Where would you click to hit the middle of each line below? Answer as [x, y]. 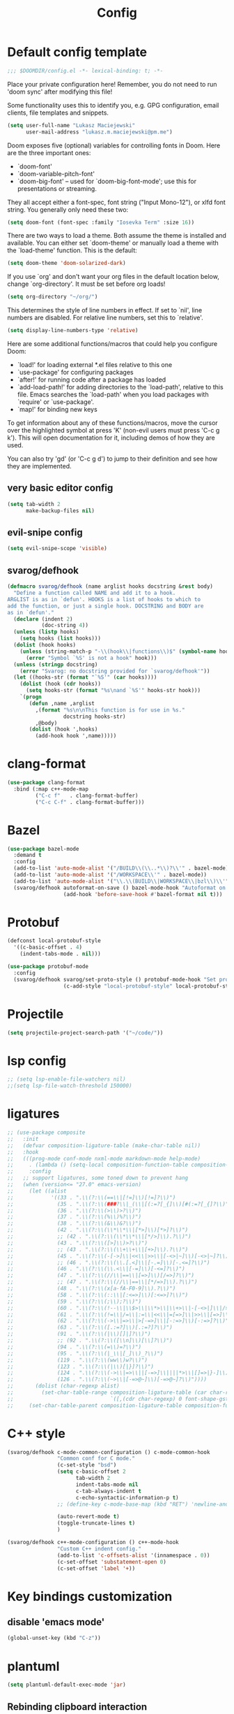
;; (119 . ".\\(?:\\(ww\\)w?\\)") [78, 1360]
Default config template [77, 52]
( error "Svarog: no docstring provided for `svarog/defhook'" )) [115, 671]
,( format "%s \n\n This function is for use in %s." [110, 710]
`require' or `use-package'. [56, 402]
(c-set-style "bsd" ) [87, 1465]
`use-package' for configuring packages [75, 373]
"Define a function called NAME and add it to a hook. [95, 593]
